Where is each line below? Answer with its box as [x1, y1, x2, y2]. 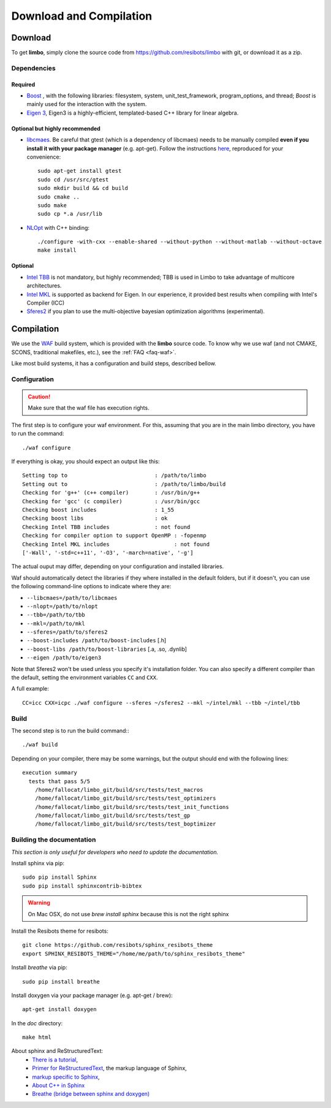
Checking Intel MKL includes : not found [22, 541, 210, 548]
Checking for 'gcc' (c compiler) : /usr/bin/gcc [22, 498, 200, 505]
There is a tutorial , [32, 1056, 78, 1063]
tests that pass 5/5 [28, 778, 91, 784]
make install [37, 247, 77, 254]
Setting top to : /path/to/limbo [22, 472, 207, 479]
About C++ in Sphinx [32, 1082, 85, 1089]
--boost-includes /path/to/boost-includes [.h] [26, 637, 167, 644]
